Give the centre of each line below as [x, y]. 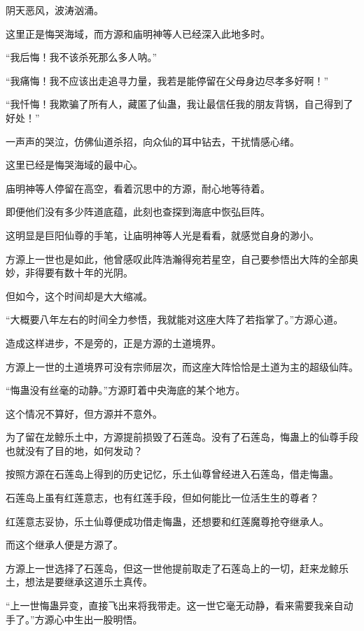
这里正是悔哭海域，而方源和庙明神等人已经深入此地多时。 [138, 33]
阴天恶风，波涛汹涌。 [55, 10]
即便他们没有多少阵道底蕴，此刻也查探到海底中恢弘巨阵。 [138, 212]
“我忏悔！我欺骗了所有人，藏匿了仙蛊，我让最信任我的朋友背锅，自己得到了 [180, 104]
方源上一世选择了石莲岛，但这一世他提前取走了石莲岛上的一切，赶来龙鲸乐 [177, 568]
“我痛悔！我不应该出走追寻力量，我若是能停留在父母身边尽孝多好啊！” [167, 80]
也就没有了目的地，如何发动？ [74, 450]
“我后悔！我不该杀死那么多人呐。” [82, 57]
